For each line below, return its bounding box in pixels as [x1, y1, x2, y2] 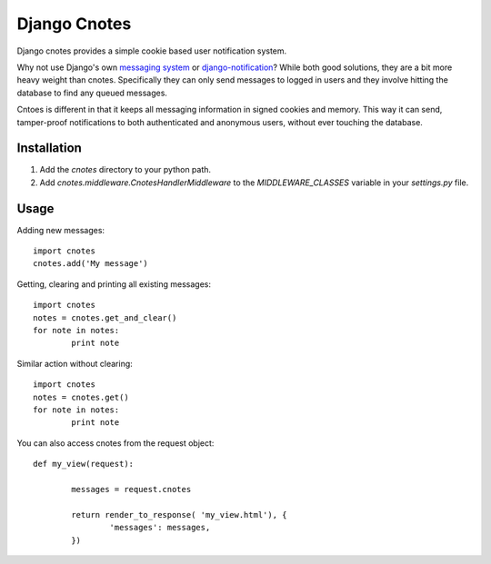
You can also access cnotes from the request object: [16, 437, 215, 449]
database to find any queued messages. [16, 87, 168, 98]
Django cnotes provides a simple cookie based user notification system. [16, 45, 287, 56]
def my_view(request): [33, 459, 135, 470]
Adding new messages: [16, 224, 105, 235]
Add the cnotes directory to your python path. [39, 164, 212, 175]
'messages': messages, [109, 522, 211, 533]
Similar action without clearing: [16, 358, 134, 369]
